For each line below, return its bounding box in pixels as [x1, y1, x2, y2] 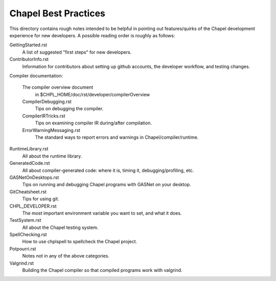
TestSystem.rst [9, 217, 41, 223]
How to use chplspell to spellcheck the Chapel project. [22, 239, 137, 245]
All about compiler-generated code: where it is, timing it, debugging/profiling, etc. [22, 167, 194, 173]
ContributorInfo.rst [9, 56, 49, 62]
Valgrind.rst [9, 260, 34, 266]
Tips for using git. [22, 196, 60, 202]
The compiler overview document [22, 84, 94, 90]
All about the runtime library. [22, 153, 82, 159]
